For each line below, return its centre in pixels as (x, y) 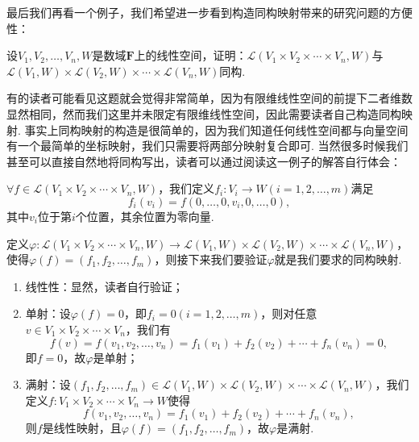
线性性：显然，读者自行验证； (104, 286)
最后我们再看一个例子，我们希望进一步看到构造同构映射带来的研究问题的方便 (209, 12)
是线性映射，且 (82, 428)
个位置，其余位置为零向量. (145, 216)
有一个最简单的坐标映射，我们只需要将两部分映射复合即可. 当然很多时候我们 (207, 146)
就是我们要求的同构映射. (338, 259)
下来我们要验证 (228, 259)
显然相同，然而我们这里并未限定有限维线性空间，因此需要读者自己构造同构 (204, 113)
